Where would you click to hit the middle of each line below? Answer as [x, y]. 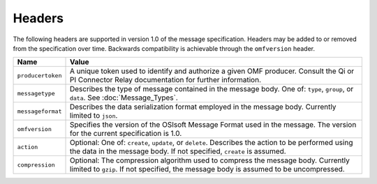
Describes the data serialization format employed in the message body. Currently [203, 107]
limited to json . [94, 116]
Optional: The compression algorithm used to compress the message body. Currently [210, 160]
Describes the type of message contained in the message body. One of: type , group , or [212, 89]
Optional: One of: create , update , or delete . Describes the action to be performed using [211, 143]
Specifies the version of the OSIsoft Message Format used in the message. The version [213, 125]
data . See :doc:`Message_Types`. [124, 98]
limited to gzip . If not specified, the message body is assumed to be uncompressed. [207, 169]
